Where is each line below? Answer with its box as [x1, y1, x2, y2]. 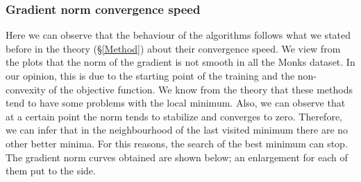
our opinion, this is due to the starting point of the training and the [6, 69, 295, 82]
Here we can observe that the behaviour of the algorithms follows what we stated [6, 28, 351, 42]
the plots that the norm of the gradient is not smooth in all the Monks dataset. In [6, 55, 355, 69]
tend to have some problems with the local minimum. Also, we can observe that [6, 95, 346, 110]
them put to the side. [6, 163, 96, 178]
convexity [6, 82, 46, 96]
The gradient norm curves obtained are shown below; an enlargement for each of [6, 149, 348, 164]
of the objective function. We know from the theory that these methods [49, 82, 353, 96]
